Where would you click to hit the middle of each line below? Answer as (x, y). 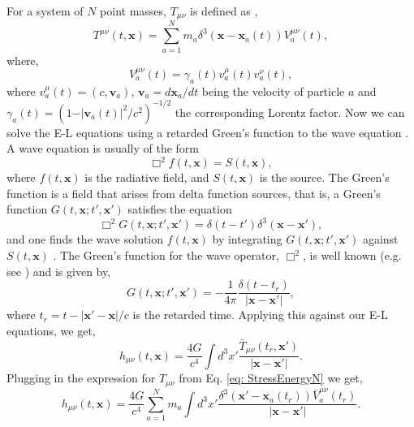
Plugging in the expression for (81, 378)
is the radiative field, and (147, 177)
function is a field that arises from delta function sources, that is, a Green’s (194, 193)
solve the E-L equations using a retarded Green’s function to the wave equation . (208, 132)
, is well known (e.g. (352, 254)
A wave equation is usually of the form (103, 148)
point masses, (133, 11)
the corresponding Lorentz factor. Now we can (290, 112)
